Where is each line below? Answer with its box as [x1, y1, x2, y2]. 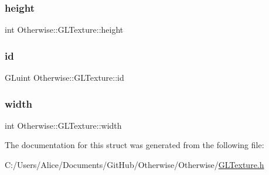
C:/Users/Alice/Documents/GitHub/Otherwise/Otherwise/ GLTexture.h [5, 159, 264, 171]
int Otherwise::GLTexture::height [5, 23, 124, 36]
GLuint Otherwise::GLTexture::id [5, 71, 124, 84]
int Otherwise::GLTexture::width [5, 119, 122, 131]
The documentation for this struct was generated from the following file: [5, 139, 264, 151]
